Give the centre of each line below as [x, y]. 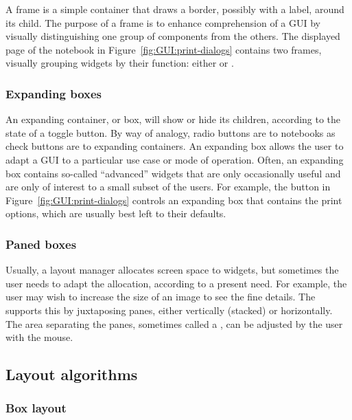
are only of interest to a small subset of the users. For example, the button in [168, 187]
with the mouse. [39, 337]
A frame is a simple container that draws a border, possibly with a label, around [175, 9]
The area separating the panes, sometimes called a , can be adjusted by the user [174, 323]
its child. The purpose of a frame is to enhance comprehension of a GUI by [163, 22]
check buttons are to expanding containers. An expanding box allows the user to [175, 146]
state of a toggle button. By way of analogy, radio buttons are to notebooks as [171, 132]
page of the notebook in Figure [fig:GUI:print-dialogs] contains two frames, [164, 49]
